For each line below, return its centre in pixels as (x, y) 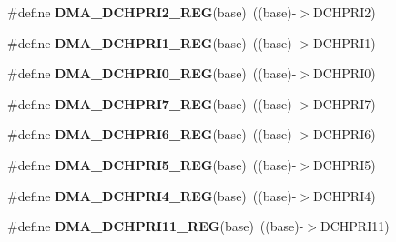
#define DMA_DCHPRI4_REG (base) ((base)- (152, 195)
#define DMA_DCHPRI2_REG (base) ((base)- (152, 12)
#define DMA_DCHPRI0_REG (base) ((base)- (152, 73)
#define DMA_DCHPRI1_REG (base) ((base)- (152, 42)
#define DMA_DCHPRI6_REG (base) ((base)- (152, 134)
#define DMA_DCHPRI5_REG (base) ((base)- (152, 164)
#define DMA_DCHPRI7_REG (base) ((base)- (152, 103)
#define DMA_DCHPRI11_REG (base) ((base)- (156, 226)
